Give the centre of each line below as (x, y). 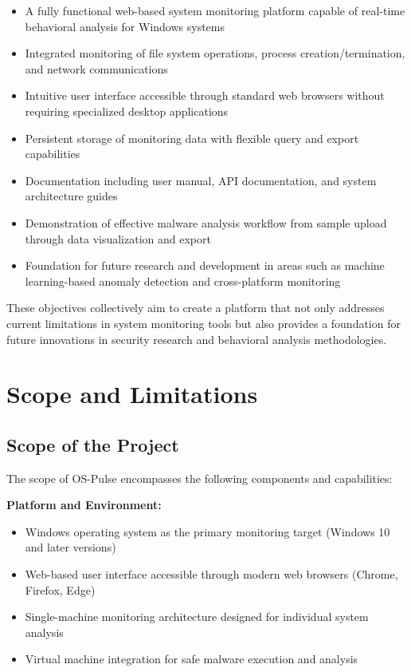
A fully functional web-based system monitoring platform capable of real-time (215, 10)
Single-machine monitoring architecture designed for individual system (197, 617)
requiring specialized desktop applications (127, 111)
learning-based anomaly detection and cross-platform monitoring (183, 281)
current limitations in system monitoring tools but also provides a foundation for (204, 323)
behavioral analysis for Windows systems (125, 26)
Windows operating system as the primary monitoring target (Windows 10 (207, 531)
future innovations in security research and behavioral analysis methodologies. (197, 339)
